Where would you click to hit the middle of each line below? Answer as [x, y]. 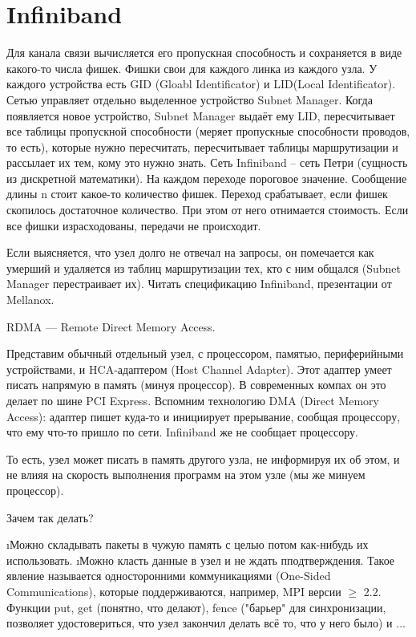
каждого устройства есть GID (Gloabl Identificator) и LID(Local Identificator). [201, 84]
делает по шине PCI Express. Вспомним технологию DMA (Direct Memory [193, 400]
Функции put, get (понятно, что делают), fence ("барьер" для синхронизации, [196, 607]
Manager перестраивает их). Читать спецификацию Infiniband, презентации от [199, 284]
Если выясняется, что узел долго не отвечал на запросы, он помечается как [190, 252]
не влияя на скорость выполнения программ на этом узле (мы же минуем [186, 475]
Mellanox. [30, 300]
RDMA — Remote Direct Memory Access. [111, 326]
